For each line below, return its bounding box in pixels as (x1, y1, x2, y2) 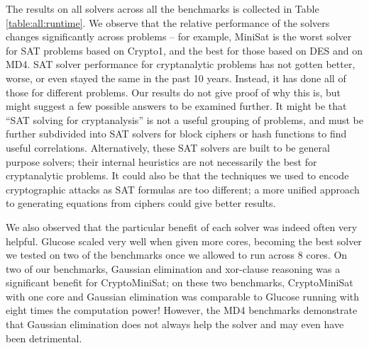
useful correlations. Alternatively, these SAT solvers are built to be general (6, 140, 330, 155)
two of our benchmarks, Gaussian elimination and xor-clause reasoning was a (6, 261, 341, 276)
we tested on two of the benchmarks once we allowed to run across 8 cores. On (6, 247, 348, 262)
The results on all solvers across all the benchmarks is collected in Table (6, 1, 319, 16)
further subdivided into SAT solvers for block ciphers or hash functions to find (6, 126, 347, 141)
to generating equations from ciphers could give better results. (6, 196, 276, 211)
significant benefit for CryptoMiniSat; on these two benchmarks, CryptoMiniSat (6, 275, 353, 290)
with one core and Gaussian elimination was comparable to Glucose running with (6, 288, 360, 303)
